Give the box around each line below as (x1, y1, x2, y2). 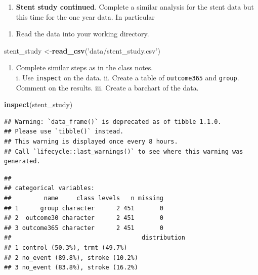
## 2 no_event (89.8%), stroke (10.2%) (4, 254, 138, 261)
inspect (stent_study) (4, 99, 73, 110)
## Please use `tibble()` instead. (4, 128, 124, 135)
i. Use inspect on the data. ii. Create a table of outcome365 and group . (16, 72, 239, 82)
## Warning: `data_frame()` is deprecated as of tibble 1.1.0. (4, 118, 222, 125)
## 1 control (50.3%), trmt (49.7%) (4, 244, 127, 251)
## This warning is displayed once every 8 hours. (4, 138, 178, 145)
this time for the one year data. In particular (16, 11, 155, 22)
